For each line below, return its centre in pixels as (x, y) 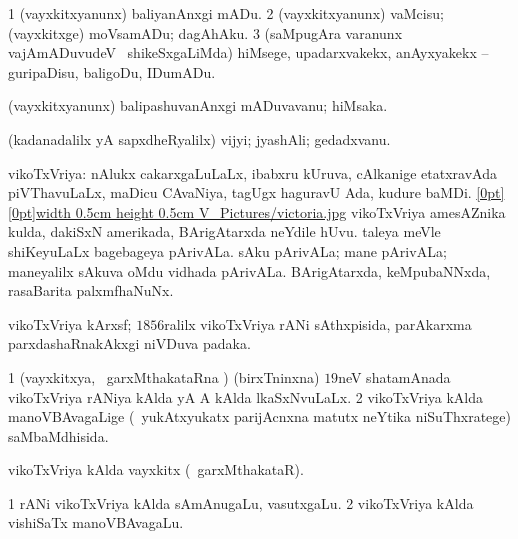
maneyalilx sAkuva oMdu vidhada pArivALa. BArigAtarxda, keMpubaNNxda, (249, 270)
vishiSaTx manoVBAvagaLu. (96, 522)
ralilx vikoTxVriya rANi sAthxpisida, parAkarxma (318, 323)
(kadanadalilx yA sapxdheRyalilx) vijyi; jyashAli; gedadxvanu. (199, 138)
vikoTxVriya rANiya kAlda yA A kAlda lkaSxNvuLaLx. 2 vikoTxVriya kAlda (246, 396)
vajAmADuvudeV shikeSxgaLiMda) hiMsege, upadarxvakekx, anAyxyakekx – (248, 52)
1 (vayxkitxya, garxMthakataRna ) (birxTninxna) (164, 376)
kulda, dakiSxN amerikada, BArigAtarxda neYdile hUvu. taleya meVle (224, 231)
